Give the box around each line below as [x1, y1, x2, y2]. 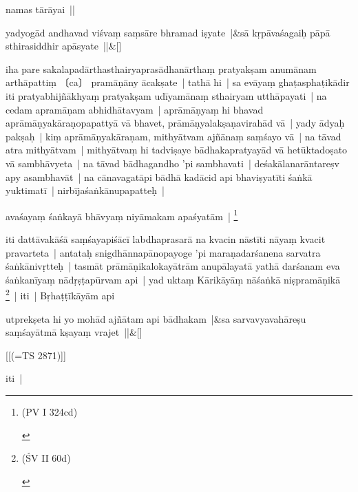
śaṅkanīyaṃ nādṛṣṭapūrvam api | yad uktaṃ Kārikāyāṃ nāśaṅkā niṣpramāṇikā [6, 272, 341, 286]
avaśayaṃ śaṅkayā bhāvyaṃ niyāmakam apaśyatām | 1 [6, 206, 238, 223]
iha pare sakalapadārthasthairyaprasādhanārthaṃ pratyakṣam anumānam [6, 61, 317, 76]
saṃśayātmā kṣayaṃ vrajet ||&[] [6, 325, 143, 339]
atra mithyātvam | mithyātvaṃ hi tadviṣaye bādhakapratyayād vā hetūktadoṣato [6, 142, 348, 157]
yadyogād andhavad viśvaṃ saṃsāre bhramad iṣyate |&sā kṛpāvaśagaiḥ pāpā [6, 25, 330, 39]
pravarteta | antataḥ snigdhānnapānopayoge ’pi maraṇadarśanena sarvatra [6, 245, 321, 259]
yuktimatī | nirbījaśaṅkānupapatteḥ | [6, 183, 165, 197]
